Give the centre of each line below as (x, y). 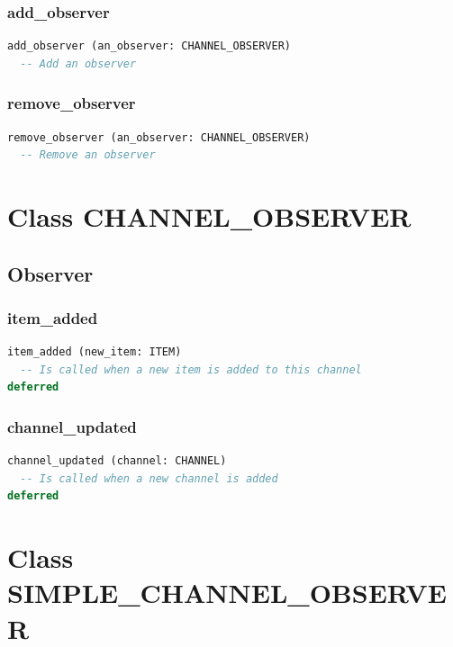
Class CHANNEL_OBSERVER (209, 216)
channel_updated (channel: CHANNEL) (117, 461)
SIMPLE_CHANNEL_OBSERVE (227, 593)
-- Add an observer (78, 63)
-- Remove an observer (88, 155)
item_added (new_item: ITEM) (95, 352)
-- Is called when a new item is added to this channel (191, 369)
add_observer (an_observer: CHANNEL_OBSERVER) (149, 46)
